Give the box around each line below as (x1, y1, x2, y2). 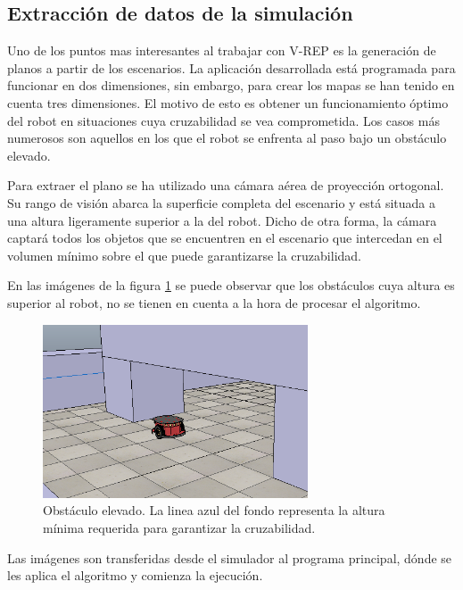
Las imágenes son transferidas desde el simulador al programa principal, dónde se (7, 548, 452, 567)
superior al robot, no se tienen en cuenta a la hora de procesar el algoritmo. (7, 293, 421, 312)
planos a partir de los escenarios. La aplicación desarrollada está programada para (7, 58, 456, 77)
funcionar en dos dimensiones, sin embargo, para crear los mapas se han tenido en (7, 76, 455, 95)
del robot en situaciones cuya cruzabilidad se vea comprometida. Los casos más (7, 111, 440, 129)
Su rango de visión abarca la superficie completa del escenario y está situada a (7, 193, 436, 212)
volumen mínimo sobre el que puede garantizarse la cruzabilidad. (7, 245, 361, 264)
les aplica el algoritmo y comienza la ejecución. (7, 566, 263, 585)
